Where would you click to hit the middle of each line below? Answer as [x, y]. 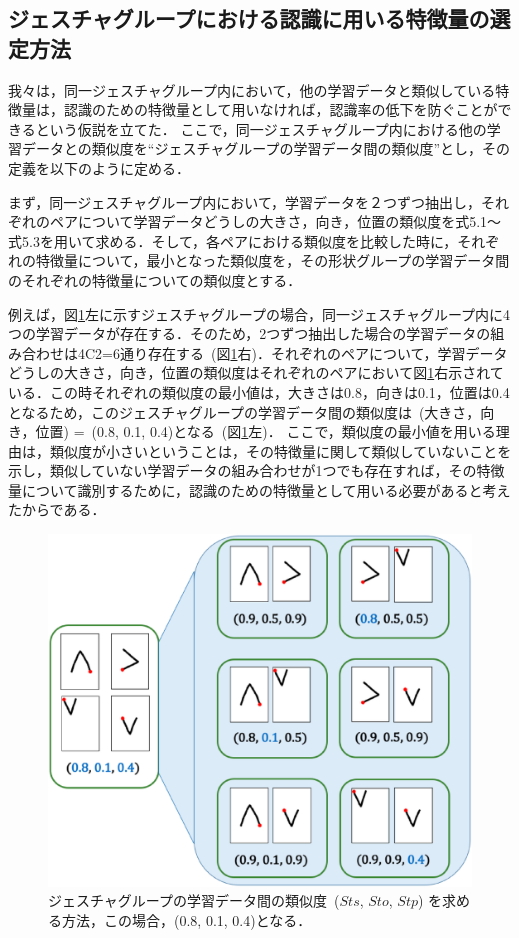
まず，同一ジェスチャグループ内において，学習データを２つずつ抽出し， [244, 201]
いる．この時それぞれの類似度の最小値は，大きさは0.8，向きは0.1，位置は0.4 [259, 391]
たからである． [57, 509]
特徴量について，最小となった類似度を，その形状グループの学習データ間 [272, 260]
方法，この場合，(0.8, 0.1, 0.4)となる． [186, 920]
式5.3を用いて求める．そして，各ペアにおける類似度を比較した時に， [233, 240]
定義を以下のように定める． [99, 167]
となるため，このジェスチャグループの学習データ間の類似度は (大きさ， [244, 411]
